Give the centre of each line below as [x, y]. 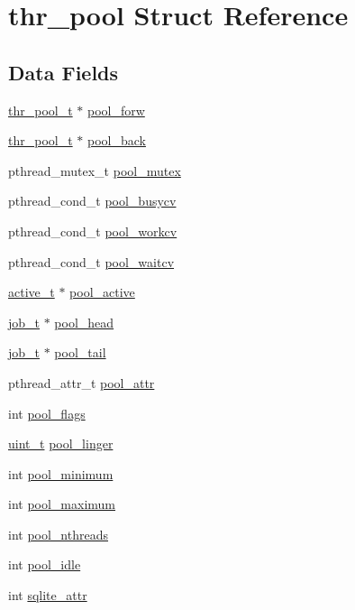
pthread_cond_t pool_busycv [92, 201]
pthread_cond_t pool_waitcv [91, 261]
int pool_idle [45, 564]
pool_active [102, 292]
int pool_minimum [61, 473]
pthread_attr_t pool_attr [82, 382]
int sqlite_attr [48, 595]
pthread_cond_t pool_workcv [93, 231]
